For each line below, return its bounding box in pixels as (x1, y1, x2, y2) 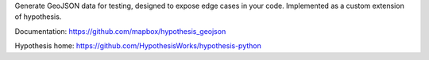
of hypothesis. (14, 12, 62, 21)
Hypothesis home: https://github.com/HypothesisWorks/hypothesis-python (14, 41, 262, 51)
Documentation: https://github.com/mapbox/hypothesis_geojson (14, 26, 226, 36)
